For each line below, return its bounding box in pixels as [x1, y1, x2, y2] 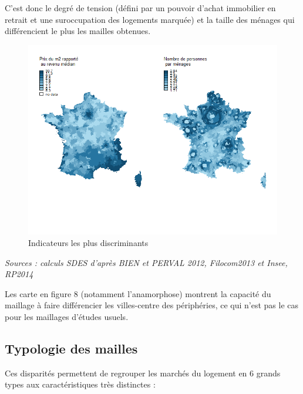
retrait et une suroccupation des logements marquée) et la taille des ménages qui [5, 13, 295, 25]
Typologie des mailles [5, 339, 138, 357]
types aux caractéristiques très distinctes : [5, 378, 156, 390]
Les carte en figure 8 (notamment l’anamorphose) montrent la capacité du [5, 287, 271, 299]
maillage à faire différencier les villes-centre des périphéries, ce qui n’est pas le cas [5, 299, 299, 311]
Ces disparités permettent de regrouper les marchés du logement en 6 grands [5, 366, 281, 379]
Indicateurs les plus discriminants [28, 237, 149, 248]
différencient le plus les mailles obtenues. [5, 25, 151, 37]
